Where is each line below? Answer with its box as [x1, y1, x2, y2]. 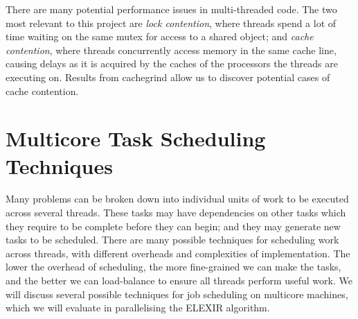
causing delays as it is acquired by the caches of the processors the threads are [6, 56, 338, 71]
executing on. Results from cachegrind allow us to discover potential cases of [6, 69, 330, 84]
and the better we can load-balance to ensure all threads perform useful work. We [6, 273, 352, 288]
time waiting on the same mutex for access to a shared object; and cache [6, 29, 314, 44]
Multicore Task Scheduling [6, 124, 266, 153]
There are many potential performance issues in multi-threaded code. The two [6, 2, 337, 16]
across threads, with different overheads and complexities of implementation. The [6, 245, 350, 260]
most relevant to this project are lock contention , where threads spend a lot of [6, 15, 337, 30]
